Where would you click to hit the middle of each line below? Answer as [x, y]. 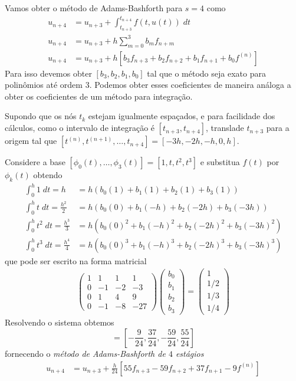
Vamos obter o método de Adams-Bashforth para [94, 8]
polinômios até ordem [44, 85]
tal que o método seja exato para [206, 73]
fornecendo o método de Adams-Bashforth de [85, 353]
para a [278, 128]
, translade [225, 128]
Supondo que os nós [41, 116]
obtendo [48, 175]
